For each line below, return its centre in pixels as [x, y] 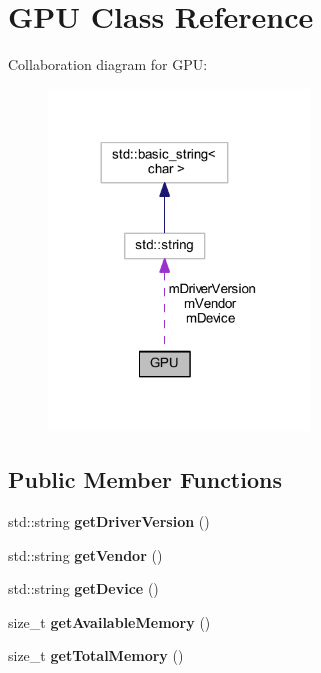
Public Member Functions [145, 479]
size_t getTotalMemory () [96, 655]
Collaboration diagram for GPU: [108, 64]
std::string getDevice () [83, 588]
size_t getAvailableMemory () [109, 621]
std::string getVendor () [85, 554]
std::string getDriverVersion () [109, 521]
